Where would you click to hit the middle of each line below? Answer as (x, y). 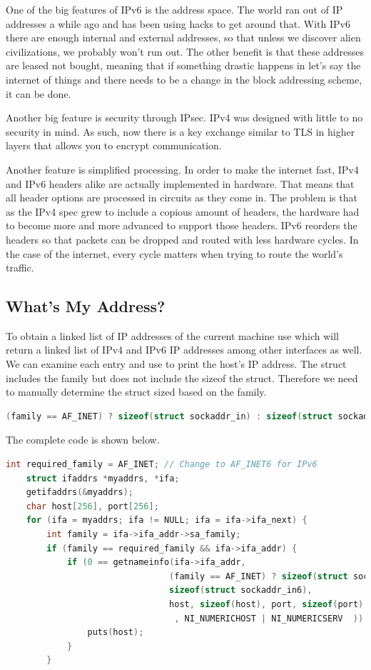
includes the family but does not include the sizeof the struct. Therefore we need (182, 377)
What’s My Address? (86, 306)
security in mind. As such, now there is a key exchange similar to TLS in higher (181, 131)
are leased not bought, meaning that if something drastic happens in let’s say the (183, 65)
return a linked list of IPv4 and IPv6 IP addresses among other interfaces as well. (184, 350)
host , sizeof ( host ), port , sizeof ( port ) (266, 604)
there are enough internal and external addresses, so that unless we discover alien (183, 37)
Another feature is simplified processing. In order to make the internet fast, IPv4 (182, 169)
